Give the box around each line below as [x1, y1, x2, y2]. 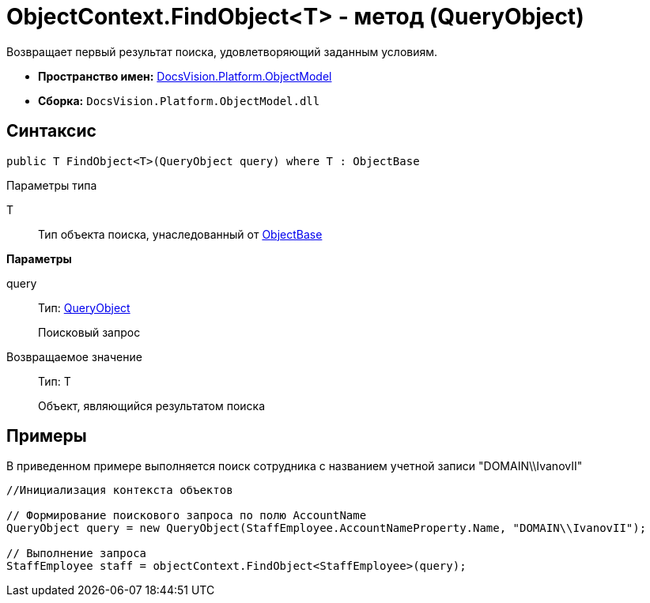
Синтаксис [6, 121, 96, 141]
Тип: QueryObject [38, 300, 130, 315]
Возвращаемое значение [6, 349, 142, 364]
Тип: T [38, 374, 71, 388]
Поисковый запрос [38, 325, 141, 339]
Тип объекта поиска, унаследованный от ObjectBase [38, 227, 323, 241]
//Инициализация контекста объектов [6, 484, 233, 497]
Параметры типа [6, 178, 97, 192]
